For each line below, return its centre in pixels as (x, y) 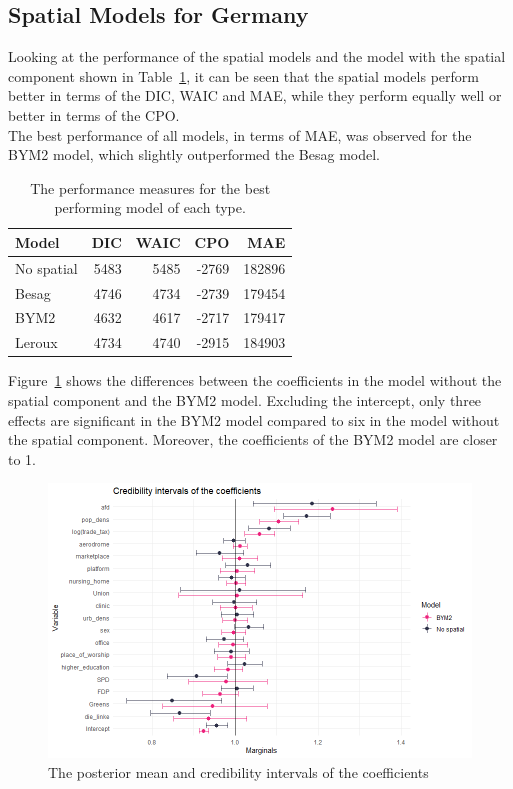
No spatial (46, 267)
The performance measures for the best (150, 187)
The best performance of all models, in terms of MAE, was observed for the (240, 134)
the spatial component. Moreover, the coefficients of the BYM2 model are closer (253, 439)
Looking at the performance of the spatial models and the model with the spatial (257, 56)
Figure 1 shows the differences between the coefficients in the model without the (255, 380)
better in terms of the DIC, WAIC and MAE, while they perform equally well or (255, 95)
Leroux (36, 342)
